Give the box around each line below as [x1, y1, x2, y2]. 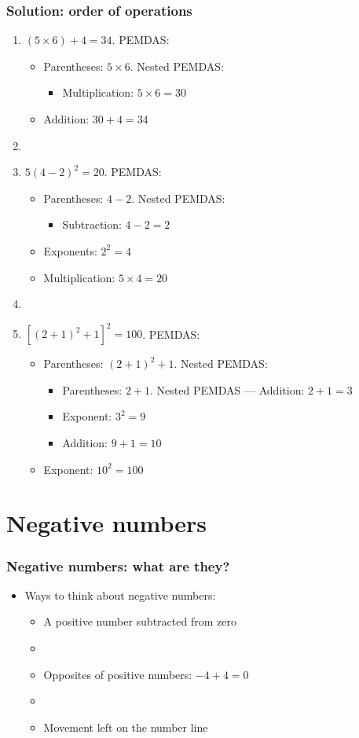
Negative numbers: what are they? [6, 556, 230, 575]
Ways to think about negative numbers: [24, 586, 216, 603]
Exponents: [43, 242, 97, 259]
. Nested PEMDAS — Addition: [150, 381, 305, 398]
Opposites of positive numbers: [43, 666, 192, 682]
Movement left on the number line [43, 718, 208, 735]
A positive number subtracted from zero [43, 613, 236, 630]
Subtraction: [62, 216, 122, 233]
